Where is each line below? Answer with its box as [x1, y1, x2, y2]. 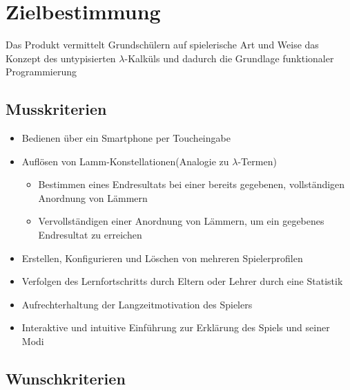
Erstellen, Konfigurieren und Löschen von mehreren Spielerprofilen [21, 250, 303, 265]
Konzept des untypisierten [6, 50, 116, 65]
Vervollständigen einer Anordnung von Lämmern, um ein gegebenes [38, 214, 324, 228]
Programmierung [6, 64, 77, 79]
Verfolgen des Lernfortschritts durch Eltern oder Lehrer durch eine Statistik [21, 274, 343, 288]
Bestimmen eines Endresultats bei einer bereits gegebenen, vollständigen [38, 177, 345, 192]
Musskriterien [6, 98, 107, 120]
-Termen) [237, 154, 277, 168]
